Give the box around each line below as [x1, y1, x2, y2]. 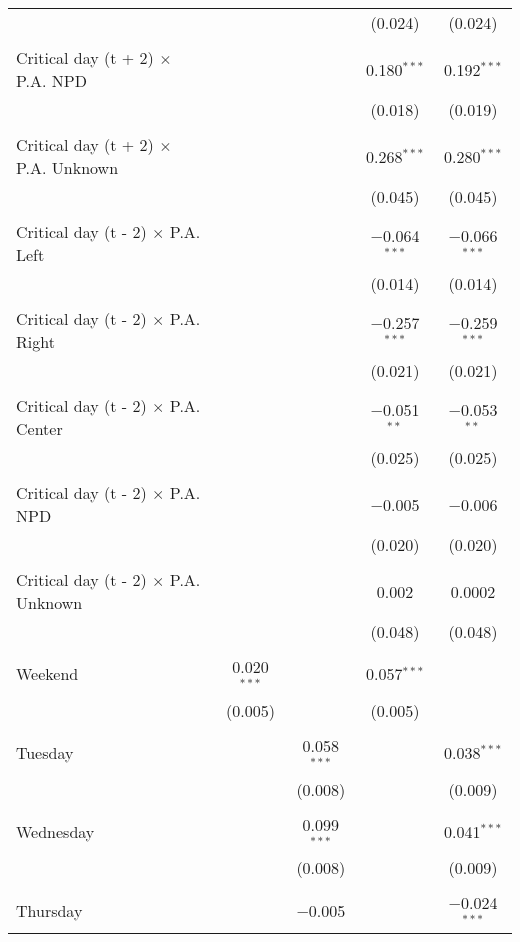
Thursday [16, 898, 83, 922]
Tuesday [16, 741, 74, 765]
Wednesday [16, 819, 95, 843]
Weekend [16, 662, 79, 686]
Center [16, 417, 63, 440]
